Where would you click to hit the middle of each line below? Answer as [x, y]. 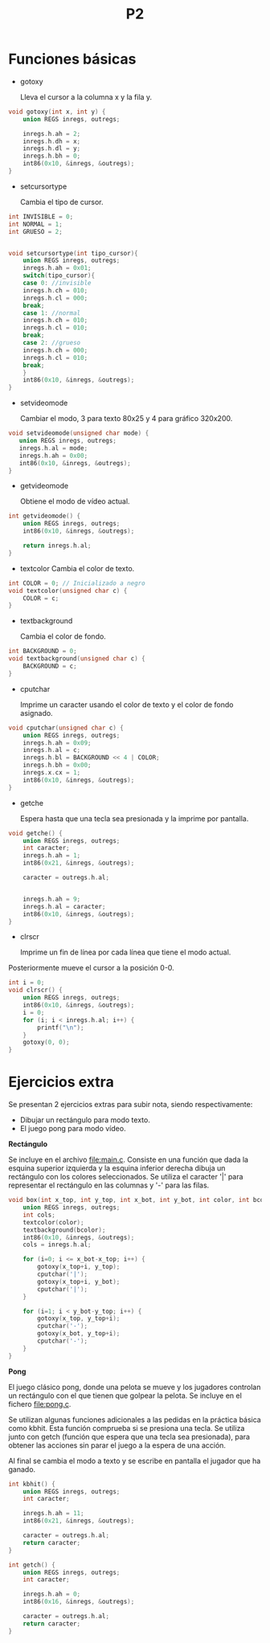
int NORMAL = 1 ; [35, 224]
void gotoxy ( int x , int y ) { [57, 112]
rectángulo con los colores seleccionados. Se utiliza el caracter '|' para [126, 1177]
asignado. [37, 713]
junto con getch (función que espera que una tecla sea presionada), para [129, 1437]
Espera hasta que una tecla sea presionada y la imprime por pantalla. [134, 818]
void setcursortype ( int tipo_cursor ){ [73, 253]
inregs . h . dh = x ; [52, 141]
